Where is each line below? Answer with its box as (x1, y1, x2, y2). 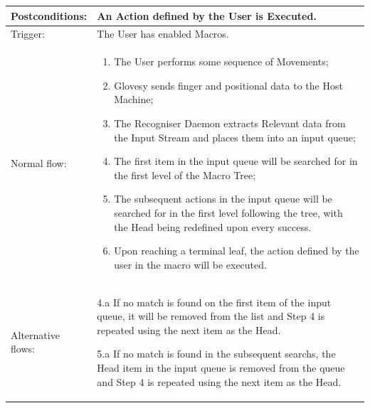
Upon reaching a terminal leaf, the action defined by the (114, 243, 359, 258)
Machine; (114, 92, 154, 107)
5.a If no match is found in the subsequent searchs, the (97, 346, 336, 361)
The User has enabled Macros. (97, 26, 229, 41)
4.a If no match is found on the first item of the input (97, 294, 332, 309)
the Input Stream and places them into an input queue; (114, 129, 356, 144)
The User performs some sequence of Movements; (114, 54, 329, 69)
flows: (11, 341, 35, 356)
